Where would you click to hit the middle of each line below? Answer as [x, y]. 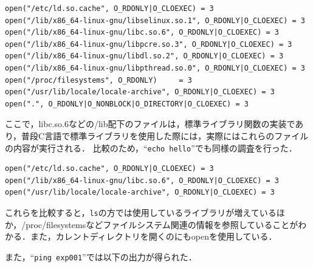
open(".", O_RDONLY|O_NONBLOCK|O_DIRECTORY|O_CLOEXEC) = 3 [127, 104]
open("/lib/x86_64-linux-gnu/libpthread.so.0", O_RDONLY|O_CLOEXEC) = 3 [155, 68]
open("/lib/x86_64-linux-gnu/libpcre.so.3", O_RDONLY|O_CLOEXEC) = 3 [149, 44]
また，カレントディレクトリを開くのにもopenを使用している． [153, 236]
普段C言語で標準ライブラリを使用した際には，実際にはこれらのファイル [165, 135]
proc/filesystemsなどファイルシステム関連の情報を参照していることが [162, 224]
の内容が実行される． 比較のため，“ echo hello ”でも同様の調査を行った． [151, 147]
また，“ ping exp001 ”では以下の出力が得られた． [101, 256]
